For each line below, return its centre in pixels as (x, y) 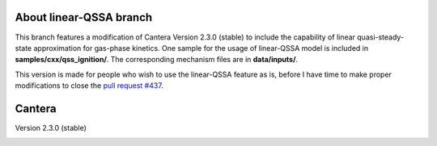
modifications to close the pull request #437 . (89, 86)
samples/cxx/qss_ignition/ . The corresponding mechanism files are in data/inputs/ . (157, 60)
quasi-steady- (381, 37)
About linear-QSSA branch (84, 17)
